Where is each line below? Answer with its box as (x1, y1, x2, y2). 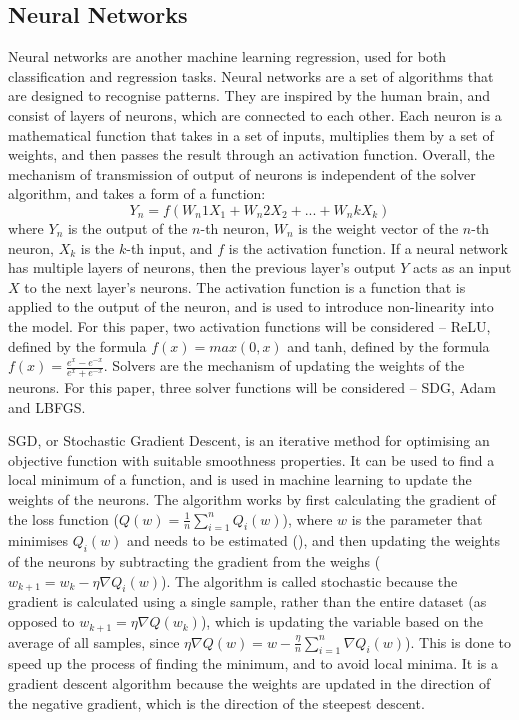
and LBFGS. (8, 396, 86, 417)
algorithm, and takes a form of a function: (8, 183, 266, 204)
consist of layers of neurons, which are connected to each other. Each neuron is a (8, 104, 502, 125)
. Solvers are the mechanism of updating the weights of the (103, 355, 465, 376)
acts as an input (412, 257, 512, 278)
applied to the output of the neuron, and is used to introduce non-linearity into (8, 296, 494, 317)
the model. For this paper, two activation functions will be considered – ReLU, (8, 315, 491, 336)
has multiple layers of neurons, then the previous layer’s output (8, 257, 396, 278)
